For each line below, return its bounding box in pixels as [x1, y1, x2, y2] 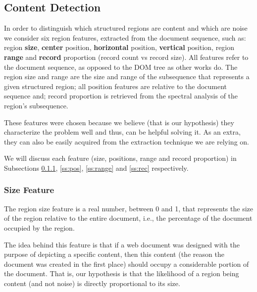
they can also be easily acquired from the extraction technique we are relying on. [4, 136, 249, 146]
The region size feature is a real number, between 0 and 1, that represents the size [4, 203, 253, 213]
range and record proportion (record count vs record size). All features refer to [4, 51, 249, 62]
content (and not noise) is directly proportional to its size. [4, 278, 180, 288]
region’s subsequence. [4, 100, 68, 110]
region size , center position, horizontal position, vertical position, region [4, 42, 235, 52]
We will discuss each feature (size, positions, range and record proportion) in [4, 153, 237, 163]
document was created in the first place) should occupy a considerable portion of [4, 258, 249, 269]
